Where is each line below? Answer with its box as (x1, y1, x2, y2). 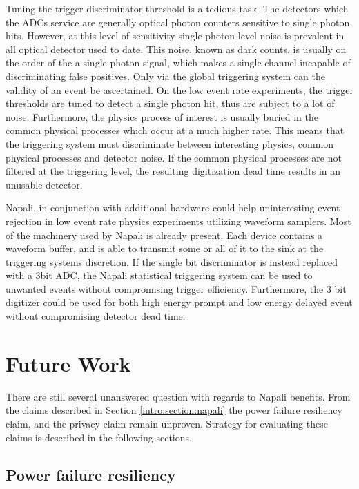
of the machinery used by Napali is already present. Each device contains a (6, 227, 323, 242)
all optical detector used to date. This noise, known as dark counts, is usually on (6, 41, 347, 56)
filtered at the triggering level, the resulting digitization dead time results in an (6, 164, 341, 178)
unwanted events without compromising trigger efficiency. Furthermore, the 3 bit (6, 281, 347, 296)
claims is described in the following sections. (6, 430, 192, 444)
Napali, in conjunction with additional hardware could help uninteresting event (6, 200, 340, 215)
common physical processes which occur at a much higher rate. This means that (6, 123, 345, 137)
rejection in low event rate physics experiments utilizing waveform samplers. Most (6, 213, 351, 228)
